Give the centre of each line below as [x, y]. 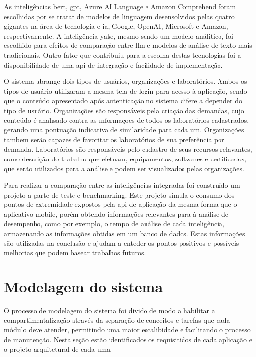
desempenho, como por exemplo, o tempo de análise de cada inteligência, [114, 223]
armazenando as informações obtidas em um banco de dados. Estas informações [125, 233]
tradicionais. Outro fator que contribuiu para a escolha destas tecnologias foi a [123, 55]
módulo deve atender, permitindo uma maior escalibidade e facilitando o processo [127, 330]
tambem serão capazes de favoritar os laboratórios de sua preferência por [114, 139]
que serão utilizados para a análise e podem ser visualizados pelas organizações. [124, 168]
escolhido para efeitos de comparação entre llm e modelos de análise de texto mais [128, 45]
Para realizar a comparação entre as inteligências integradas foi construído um [122, 185]
